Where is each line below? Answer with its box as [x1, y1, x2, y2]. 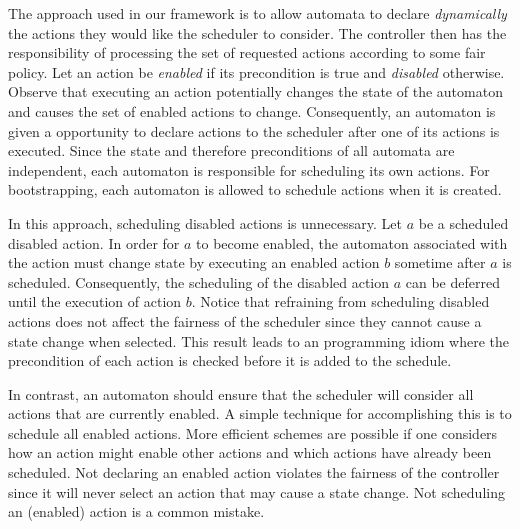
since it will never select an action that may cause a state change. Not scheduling [8, 481, 505, 502]
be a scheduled [418, 212, 509, 233]
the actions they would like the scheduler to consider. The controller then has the [8, 22, 507, 43]
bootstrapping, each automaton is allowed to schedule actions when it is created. [8, 179, 502, 200]
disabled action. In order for [8, 232, 180, 253]
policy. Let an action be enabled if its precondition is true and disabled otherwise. [8, 61, 505, 82]
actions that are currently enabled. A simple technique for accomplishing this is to [8, 403, 512, 424]
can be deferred [405, 271, 500, 292]
